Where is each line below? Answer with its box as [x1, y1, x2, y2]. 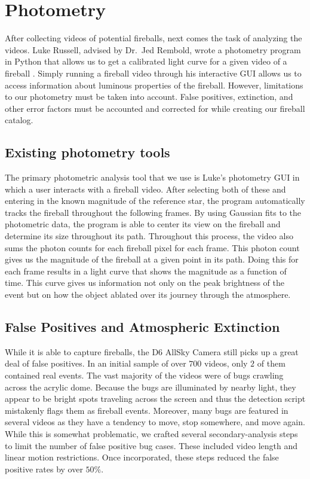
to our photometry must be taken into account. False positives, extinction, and [5, 90, 293, 103]
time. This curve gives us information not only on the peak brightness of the [5, 276, 284, 289]
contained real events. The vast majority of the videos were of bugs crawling [5, 369, 284, 381]
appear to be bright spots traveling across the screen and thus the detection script [5, 392, 306, 405]
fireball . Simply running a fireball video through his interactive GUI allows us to [5, 66, 302, 79]
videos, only [204, 357, 248, 370]
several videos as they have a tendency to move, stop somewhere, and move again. [5, 416, 305, 428]
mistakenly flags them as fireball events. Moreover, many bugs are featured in [5, 404, 288, 416]
